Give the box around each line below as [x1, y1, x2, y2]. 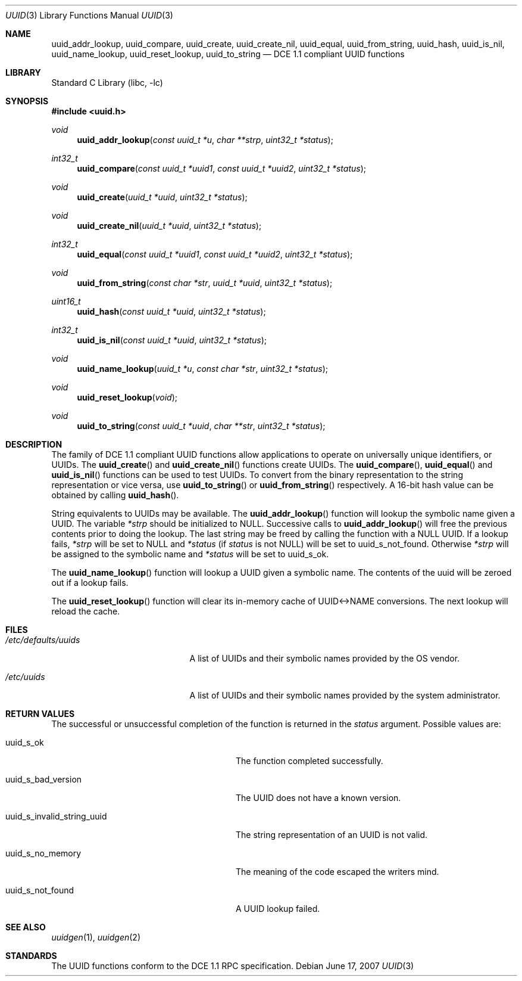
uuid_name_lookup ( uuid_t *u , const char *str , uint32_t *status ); [77, 364, 329, 374]
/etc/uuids [5, 672, 45, 682]
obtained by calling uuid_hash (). [51, 490, 179, 500]
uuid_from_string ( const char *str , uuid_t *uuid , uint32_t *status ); [77, 278, 333, 288]
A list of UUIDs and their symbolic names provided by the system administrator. [189, 690, 501, 700]
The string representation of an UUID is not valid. [236, 830, 428, 840]
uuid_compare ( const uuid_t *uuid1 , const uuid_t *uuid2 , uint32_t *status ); [77, 163, 367, 173]
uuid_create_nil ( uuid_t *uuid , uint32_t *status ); [77, 221, 262, 231]
